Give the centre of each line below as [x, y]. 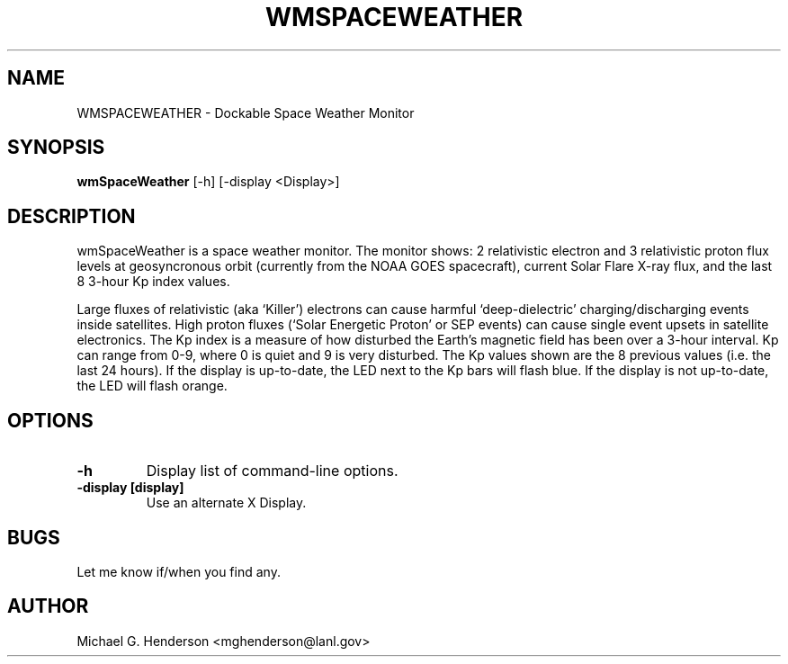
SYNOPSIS [56, 148]
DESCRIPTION [72, 216]
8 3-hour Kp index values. [153, 282]
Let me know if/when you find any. [179, 571]
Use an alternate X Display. [226, 503]
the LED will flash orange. [152, 386]
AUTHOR [48, 606]
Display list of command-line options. [272, 471]
